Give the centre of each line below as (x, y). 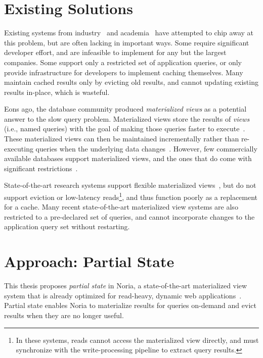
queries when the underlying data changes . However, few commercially (146, 148)
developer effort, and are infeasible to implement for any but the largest (115, 52)
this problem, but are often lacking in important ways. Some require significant (127, 42)
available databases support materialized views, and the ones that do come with (128, 158)
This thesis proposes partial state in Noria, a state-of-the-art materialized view (126, 286)
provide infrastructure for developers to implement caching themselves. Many (124, 72)
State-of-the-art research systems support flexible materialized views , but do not (130, 185)
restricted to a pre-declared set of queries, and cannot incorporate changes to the (129, 216)
